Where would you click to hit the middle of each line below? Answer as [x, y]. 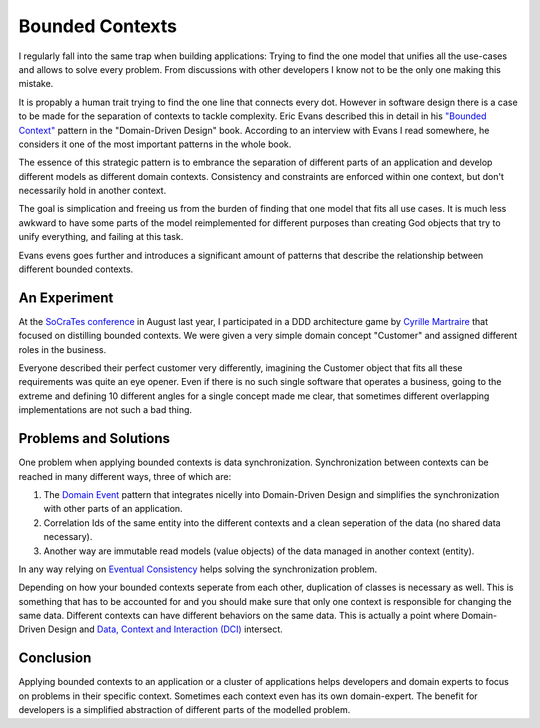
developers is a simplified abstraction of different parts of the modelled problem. [184, 710]
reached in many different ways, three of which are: [125, 476]
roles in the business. [62, 349]
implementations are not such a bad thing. [105, 410]
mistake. [36, 84]
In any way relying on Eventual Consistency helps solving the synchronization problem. [198, 569]
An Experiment [66, 297]
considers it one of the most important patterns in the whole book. [155, 144]
